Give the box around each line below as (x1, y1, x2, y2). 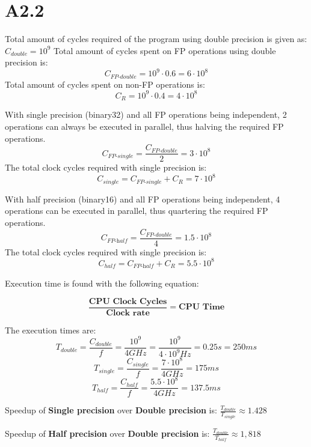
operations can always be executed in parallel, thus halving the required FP (5, 120, 284, 132)
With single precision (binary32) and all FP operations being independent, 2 (5, 108, 287, 121)
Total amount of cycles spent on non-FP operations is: (5, 78, 205, 90)
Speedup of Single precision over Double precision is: (5, 404, 217, 416)
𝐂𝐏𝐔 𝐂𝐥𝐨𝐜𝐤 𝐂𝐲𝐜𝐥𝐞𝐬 (88, 297, 167, 306)
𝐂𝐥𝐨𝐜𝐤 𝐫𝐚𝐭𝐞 (106, 308, 150, 317)
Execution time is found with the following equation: (5, 277, 199, 290)
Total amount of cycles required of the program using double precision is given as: (5, 32, 307, 45)
